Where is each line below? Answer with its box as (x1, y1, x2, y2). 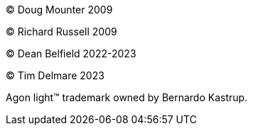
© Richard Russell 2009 (6, 25, 117, 38)
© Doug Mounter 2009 (6, 4, 113, 16)
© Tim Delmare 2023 (6, 69, 104, 81)
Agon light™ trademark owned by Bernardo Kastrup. (6, 91, 248, 103)
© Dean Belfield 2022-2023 (6, 47, 136, 59)
